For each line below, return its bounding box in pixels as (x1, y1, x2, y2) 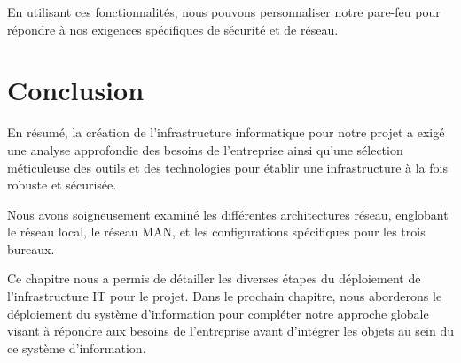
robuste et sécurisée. (7, 175, 117, 194)
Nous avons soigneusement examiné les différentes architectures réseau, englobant (7, 205, 449, 223)
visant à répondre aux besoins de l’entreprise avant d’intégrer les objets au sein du (7, 321, 454, 340)
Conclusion (7, 72, 145, 108)
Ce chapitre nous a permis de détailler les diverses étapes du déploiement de (7, 269, 421, 288)
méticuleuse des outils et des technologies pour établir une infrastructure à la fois (7, 158, 448, 176)
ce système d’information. (7, 338, 146, 357)
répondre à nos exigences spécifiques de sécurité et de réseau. (7, 19, 339, 38)
